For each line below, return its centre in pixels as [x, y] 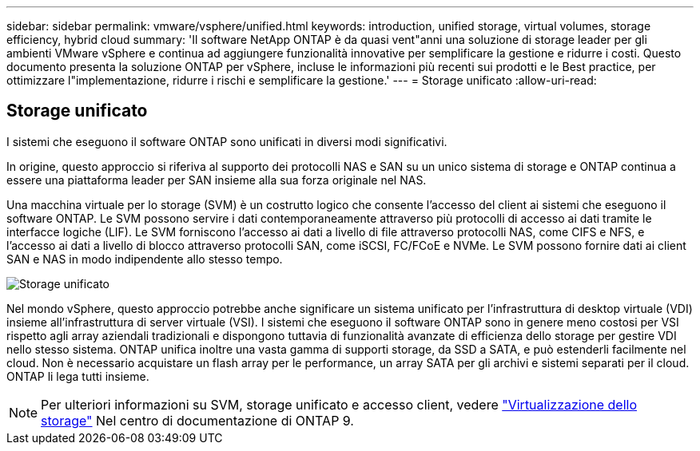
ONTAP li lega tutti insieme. [78, 376]
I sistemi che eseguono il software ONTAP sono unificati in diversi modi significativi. [227, 141]
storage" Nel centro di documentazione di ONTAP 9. [197, 420]
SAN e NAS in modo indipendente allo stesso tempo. [145, 259]
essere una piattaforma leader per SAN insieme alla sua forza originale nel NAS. [217, 180]
